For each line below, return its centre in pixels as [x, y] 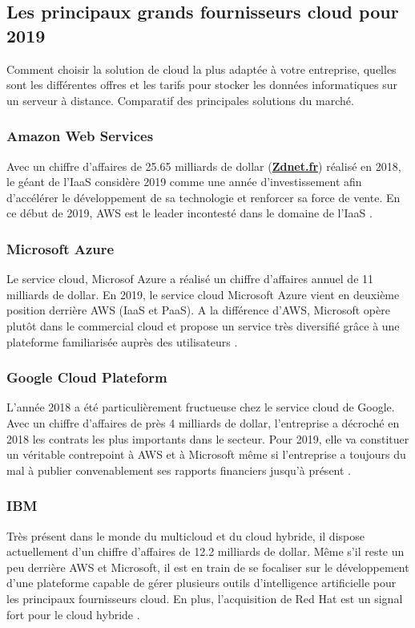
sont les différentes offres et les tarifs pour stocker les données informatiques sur [202, 85]
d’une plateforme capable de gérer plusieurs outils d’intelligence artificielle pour [201, 583]
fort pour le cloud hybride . [73, 614]
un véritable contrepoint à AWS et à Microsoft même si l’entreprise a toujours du [206, 454]
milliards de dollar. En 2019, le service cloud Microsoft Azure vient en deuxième [203, 294]
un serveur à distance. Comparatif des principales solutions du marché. [180, 100]
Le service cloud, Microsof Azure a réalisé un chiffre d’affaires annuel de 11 [190, 279]
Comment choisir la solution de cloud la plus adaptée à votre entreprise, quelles [201, 69]
